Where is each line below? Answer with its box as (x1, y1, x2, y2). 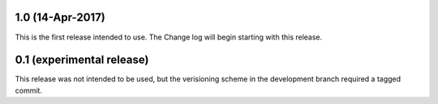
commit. (15, 85, 42, 95)
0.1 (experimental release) (15, 53, 149, 67)
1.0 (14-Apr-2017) (15, 10, 105, 24)
